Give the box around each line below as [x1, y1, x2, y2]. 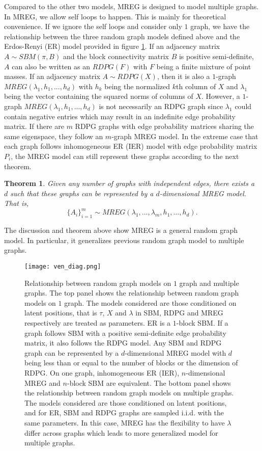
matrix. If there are [4, 121, 64, 131]
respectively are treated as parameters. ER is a [24, 317, 171, 328]
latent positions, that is [24, 307, 97, 318]
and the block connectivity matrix [63, 50, 169, 61]
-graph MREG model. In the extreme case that [111, 130, 258, 141]
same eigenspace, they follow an [4, 130, 103, 141]
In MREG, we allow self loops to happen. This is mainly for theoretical [4, 11, 226, 21]
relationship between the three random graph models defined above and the [4, 31, 240, 41]
